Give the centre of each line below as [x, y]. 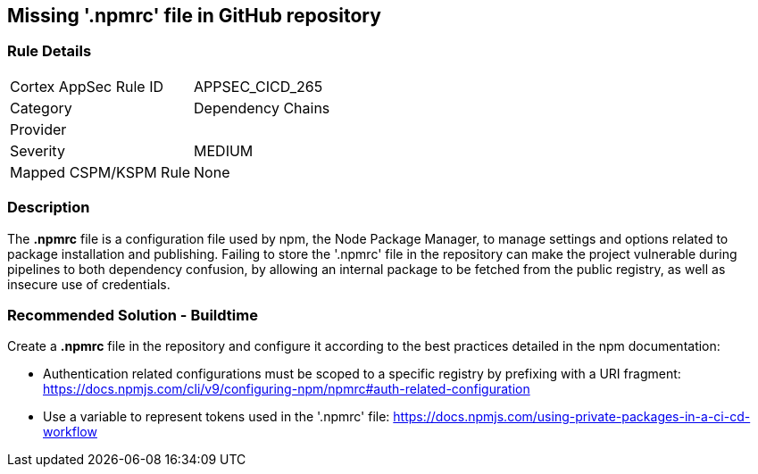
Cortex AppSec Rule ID [87, 86]
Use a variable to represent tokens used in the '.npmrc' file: [217, 417]
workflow [70, 432]
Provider [38, 129]
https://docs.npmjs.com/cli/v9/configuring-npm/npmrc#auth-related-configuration [287, 389]
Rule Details [50, 51]
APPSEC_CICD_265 [258, 86]
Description [49, 208]
